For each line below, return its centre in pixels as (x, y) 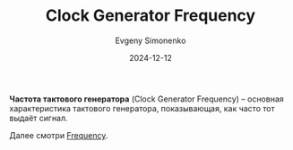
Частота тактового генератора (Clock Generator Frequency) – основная (146, 99)
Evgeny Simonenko (151, 40)
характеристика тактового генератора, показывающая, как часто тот (142, 108)
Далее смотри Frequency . (59, 135)
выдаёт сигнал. (39, 118)
